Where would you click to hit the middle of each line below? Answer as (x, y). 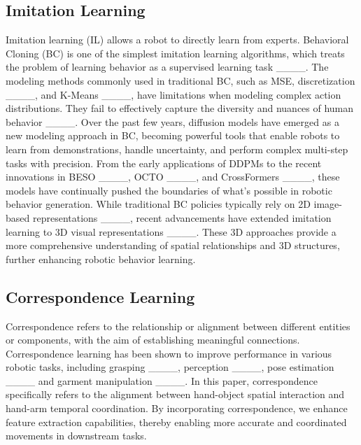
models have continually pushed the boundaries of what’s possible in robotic (169, 190)
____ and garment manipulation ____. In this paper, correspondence (162, 380)
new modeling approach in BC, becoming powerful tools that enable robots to (173, 135)
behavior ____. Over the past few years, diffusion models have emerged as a (172, 121)
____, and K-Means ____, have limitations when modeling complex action (174, 94)
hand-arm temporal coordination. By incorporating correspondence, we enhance (177, 408)
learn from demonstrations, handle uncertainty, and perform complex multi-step (177, 149)
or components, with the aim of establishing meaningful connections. (153, 340)
